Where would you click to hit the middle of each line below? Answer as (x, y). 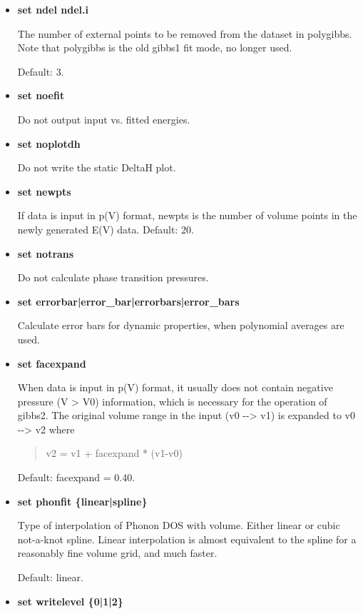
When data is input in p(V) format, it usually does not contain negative (175, 387)
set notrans (46, 253)
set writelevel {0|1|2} (70, 601)
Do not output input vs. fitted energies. (104, 119)
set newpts (44, 191)
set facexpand (52, 363)
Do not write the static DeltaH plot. (97, 167)
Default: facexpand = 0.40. (76, 477)
